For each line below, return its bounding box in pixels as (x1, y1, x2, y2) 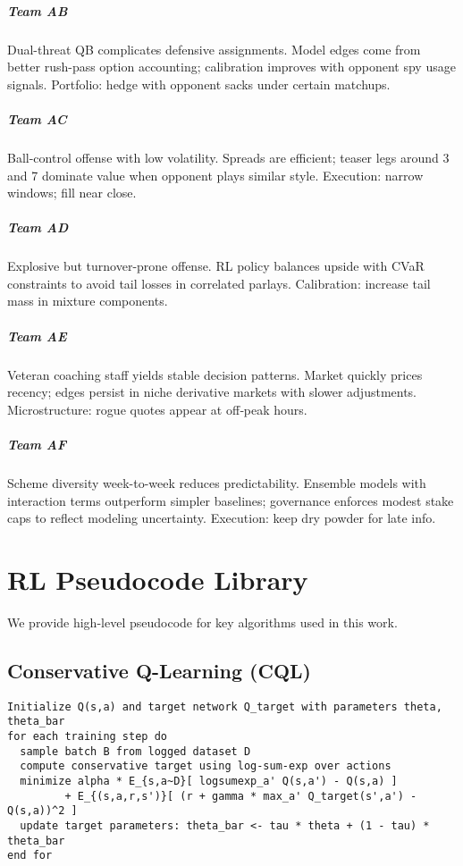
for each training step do (7, 729, 167, 743)
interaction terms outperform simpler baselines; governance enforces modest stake (7, 491, 454, 509)
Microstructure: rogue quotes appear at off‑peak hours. (7, 399, 307, 418)
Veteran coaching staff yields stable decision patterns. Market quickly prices (7, 365, 423, 383)
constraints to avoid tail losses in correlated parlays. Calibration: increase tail (7, 273, 431, 292)
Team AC (7, 109, 67, 128)
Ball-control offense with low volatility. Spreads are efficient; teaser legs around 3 (7, 147, 450, 166)
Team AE (7, 326, 67, 345)
